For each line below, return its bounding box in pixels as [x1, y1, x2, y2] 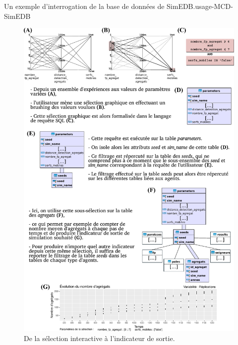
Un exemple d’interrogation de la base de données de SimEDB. [4, 1, 195, 11]
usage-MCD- [195, 1, 233, 11]
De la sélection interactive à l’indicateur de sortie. [24, 333, 175, 343]
